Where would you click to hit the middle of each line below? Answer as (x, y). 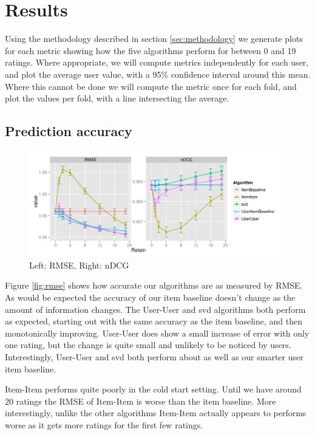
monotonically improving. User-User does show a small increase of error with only (157, 333)
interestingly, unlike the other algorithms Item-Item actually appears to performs (156, 413)
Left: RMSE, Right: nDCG (79, 265)
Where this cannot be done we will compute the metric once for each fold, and (151, 86)
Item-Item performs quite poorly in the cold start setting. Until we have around (153, 389)
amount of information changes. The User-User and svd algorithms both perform (155, 309)
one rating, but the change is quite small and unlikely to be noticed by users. (148, 345)
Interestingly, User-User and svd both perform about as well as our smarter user (154, 356)
